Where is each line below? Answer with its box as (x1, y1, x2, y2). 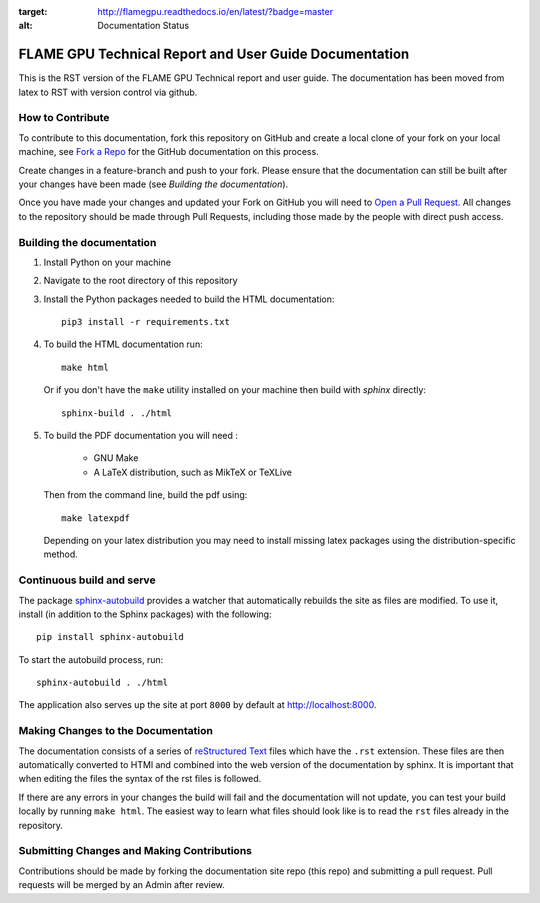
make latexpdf (61, 512, 130, 524)
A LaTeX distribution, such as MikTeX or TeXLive (93, 466, 292, 478)
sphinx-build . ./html (61, 407, 173, 419)
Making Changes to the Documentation (18, 724, 214, 738)
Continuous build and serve (18, 573, 156, 587)
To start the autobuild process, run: (18, 653, 164, 665)
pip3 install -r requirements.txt (61, 316, 230, 328)
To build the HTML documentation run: (43, 338, 204, 350)
